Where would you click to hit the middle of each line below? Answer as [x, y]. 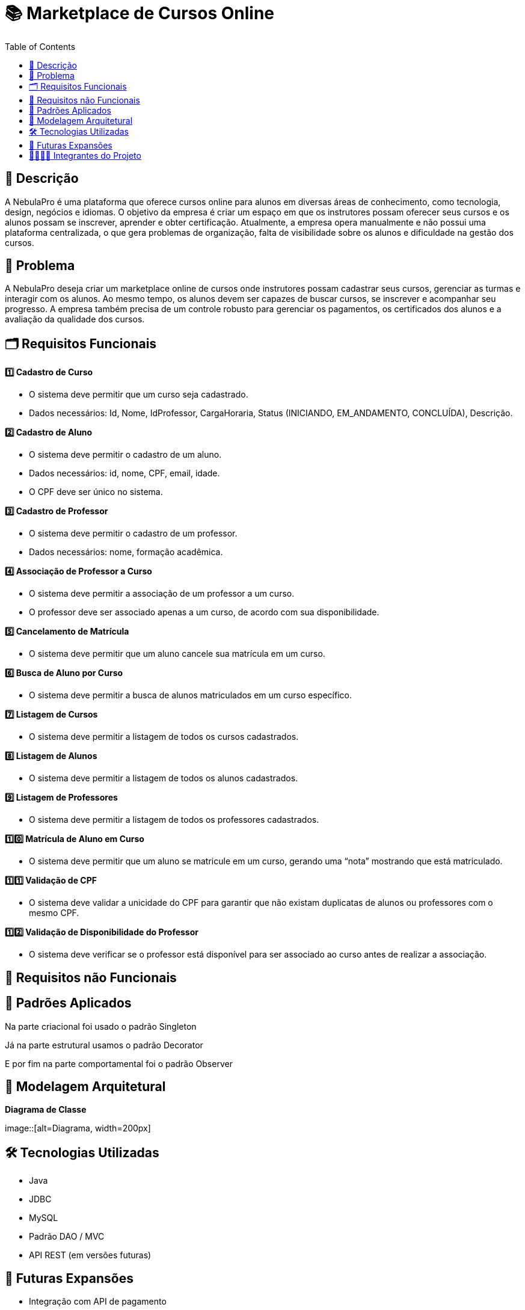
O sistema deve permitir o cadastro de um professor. [133, 534]
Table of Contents [40, 46]
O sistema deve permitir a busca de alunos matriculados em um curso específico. [190, 695]
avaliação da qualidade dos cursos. [75, 319]
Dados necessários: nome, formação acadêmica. [126, 552]
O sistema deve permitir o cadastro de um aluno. [125, 455]
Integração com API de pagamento [98, 1302]
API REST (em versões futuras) [90, 1255]
